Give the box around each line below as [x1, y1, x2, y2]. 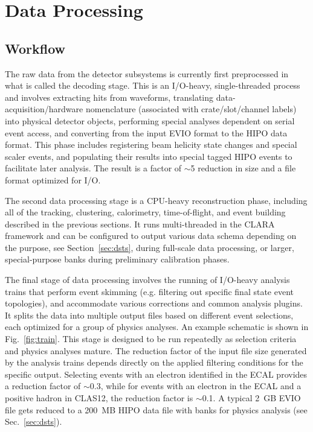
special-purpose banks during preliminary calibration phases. [5, 253, 230, 265]
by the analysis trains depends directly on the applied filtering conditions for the [5, 356, 303, 369]
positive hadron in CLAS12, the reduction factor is [5, 392, 193, 404]
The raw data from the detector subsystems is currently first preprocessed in [5, 67, 289, 80]
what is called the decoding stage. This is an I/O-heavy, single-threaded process [5, 79, 300, 92]
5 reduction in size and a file [190, 162, 296, 174]
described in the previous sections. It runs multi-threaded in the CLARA [5, 217, 275, 230]
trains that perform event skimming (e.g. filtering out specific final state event [5, 285, 294, 297]
